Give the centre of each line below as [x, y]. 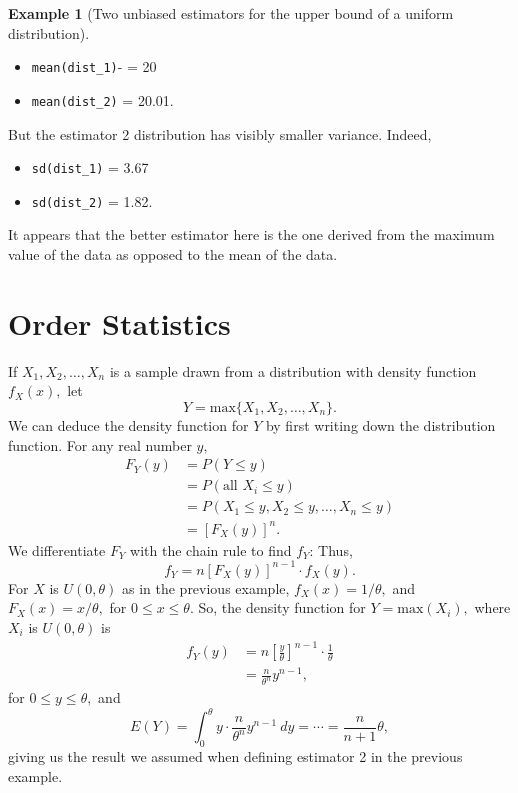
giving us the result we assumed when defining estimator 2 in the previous [235, 756]
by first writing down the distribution [380, 424]
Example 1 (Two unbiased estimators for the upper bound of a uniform [231, 13]
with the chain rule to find [211, 549]
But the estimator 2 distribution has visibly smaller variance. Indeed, [220, 133]
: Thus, [331, 549]
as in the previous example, [205, 587]
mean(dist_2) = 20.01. [102, 99]
